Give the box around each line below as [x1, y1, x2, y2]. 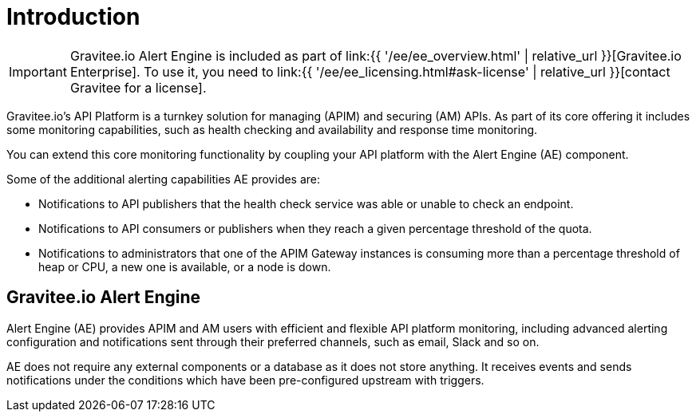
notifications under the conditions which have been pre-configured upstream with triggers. [6, 373, 484, 387]
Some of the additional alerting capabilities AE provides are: [6, 172, 321, 186]
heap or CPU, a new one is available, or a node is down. [38, 259, 331, 274]
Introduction [6, 3, 140, 30]
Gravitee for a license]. [69, 79, 207, 96]
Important [9, 63, 67, 80]
